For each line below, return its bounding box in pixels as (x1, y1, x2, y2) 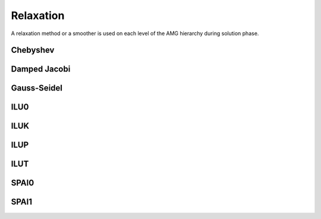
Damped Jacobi (11, 64, 71, 74)
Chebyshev (11, 45, 55, 55)
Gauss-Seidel (11, 83, 62, 93)
